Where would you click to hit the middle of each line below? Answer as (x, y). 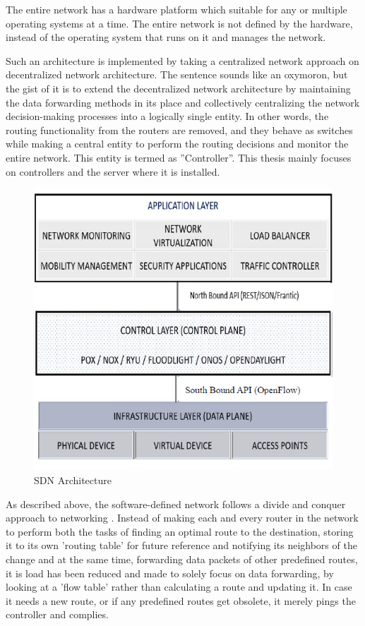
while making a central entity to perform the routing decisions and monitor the (177, 144)
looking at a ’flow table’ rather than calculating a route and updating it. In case (179, 587)
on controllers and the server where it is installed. (113, 171)
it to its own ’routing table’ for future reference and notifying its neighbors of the (181, 545)
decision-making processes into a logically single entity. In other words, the (167, 116)
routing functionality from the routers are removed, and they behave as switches (179, 130)
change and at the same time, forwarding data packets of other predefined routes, (182, 559)
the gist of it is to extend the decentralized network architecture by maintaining (178, 88)
